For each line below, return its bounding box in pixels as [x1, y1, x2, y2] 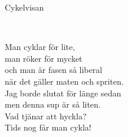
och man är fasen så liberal [5, 64, 103, 76]
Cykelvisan [5, 1, 44, 13]
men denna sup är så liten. [5, 98, 101, 111]
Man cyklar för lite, [5, 41, 76, 53]
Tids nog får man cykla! [5, 121, 91, 133]
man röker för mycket [5, 52, 83, 64]
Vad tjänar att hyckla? [5, 109, 87, 122]
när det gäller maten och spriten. [5, 75, 124, 87]
